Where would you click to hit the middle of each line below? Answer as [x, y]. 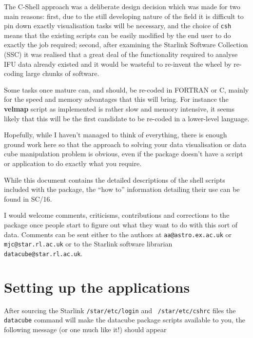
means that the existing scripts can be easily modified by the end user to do [117, 35]
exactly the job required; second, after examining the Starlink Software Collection [126, 45]
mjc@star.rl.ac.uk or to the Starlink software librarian [88, 244]
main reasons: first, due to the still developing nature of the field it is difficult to [124, 16]
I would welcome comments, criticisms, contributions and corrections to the [117, 215]
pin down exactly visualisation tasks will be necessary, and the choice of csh [118, 26]
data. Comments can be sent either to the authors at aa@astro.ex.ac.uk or [118, 234]
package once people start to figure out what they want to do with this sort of [121, 224]
